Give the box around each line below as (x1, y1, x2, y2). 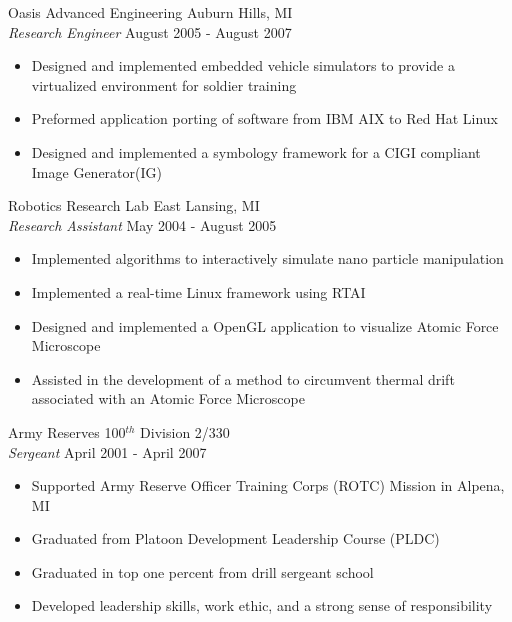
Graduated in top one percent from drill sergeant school (31, 561, 374, 582)
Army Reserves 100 (8, 421, 126, 442)
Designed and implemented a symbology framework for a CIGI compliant (31, 141, 481, 162)
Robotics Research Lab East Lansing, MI (8, 195, 260, 216)
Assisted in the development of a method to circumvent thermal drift (31, 368, 455, 389)
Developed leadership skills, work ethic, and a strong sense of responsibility (31, 595, 493, 616)
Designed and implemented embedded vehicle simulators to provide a (31, 55, 456, 76)
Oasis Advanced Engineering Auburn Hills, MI (8, 2, 293, 22)
